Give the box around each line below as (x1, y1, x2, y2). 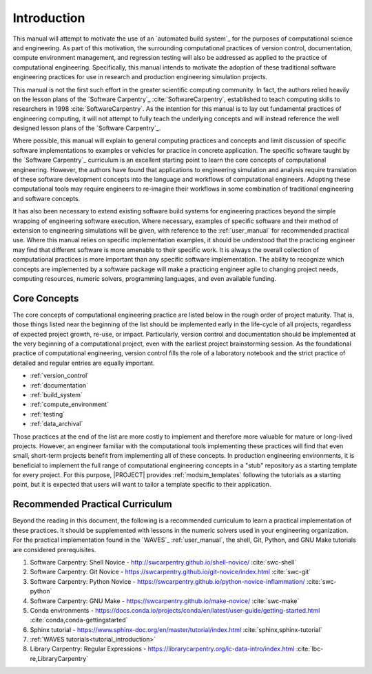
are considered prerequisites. (12, 545, 96, 554)
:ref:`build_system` (30, 390, 83, 399)
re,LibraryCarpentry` (30, 654, 89, 662)
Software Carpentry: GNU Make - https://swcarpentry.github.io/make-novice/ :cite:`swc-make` (30, 596, 300, 605)
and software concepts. (12, 194, 81, 202)
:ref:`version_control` (30, 372, 90, 380)
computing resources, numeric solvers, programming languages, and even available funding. (12, 274, 277, 282)
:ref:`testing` (30, 410, 65, 418)
